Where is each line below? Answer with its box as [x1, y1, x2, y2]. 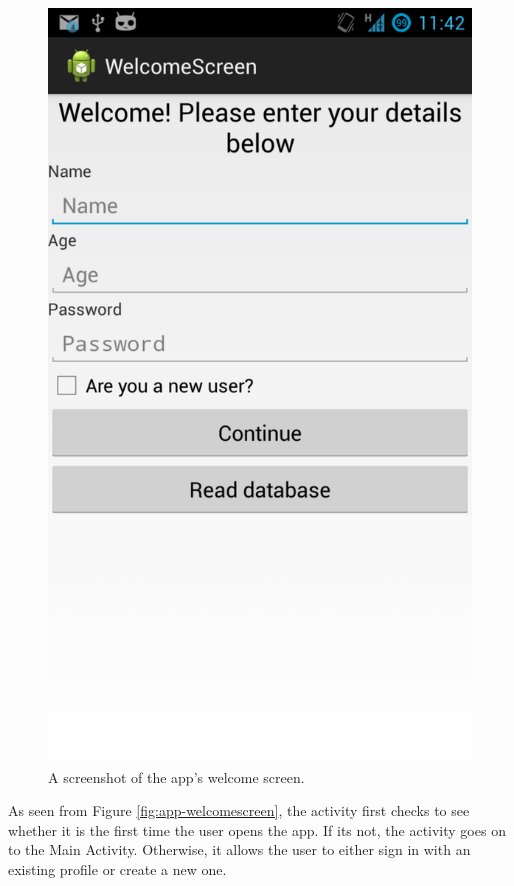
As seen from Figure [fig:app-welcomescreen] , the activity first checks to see [8, 800, 470, 821]
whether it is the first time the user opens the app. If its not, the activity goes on [8, 819, 506, 840]
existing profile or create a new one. [8, 859, 227, 880]
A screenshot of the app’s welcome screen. [48, 766, 305, 787]
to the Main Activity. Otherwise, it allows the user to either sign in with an [8, 839, 471, 860]
